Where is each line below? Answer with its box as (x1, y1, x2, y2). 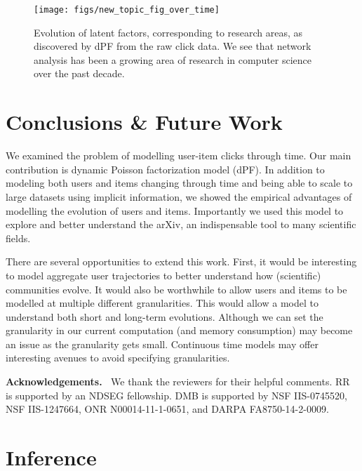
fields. (6, 230, 31, 245)
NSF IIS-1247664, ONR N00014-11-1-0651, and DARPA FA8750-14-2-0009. (6, 402, 329, 416)
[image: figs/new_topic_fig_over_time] (34, 5, 220, 15)
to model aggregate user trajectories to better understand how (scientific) (6, 267, 321, 282)
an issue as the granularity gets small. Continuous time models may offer (6, 336, 319, 351)
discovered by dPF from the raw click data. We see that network (34, 39, 311, 53)
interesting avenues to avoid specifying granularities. (6, 350, 230, 365)
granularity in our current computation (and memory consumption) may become (6, 323, 353, 338)
